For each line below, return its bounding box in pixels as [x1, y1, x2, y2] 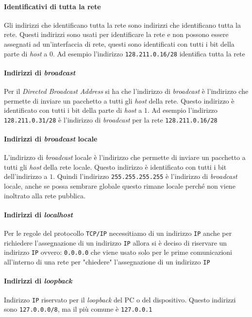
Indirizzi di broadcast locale [4, 134, 98, 144]
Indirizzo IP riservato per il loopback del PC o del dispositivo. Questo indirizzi [4, 294, 236, 304]
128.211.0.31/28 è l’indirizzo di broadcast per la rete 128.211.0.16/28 [4, 114, 218, 124]
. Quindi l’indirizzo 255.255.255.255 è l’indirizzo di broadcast [53, 171, 237, 181]
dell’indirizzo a [4, 171, 48, 181]
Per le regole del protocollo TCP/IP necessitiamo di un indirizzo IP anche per [4, 228, 232, 238]
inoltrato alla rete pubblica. [4, 190, 86, 200]
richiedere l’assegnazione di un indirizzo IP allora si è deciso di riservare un [4, 237, 227, 247]
